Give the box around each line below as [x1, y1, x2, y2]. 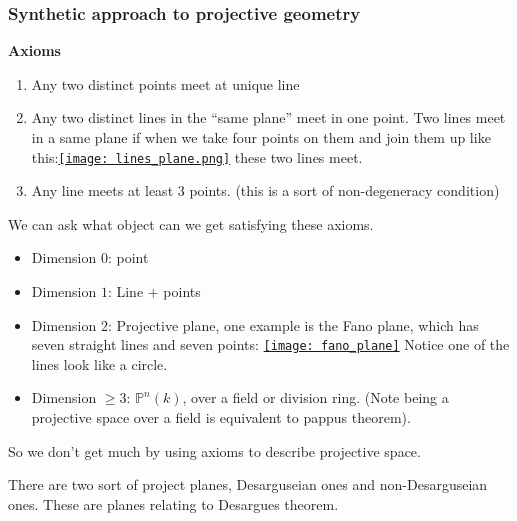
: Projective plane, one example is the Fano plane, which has [107, 314, 479, 335]
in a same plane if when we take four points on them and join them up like [31, 127, 491, 147]
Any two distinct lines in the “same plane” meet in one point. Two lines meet [31, 107, 506, 128]
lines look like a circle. [31, 353, 168, 374]
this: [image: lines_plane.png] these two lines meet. [31, 146, 363, 167]
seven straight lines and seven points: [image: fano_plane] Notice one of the [31, 334, 510, 355]
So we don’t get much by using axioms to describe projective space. [8, 440, 421, 461]
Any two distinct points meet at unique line [31, 73, 300, 94]
